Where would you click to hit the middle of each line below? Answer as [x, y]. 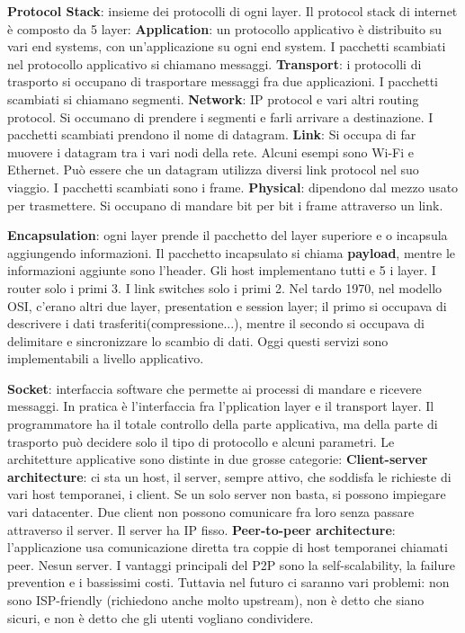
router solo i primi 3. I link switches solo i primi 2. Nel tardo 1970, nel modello [225, 287]
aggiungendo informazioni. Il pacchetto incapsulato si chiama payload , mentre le [232, 252]
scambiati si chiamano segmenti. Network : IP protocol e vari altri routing [213, 98]
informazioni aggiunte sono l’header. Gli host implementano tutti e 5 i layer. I [222, 270]
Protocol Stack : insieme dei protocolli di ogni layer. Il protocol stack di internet [232, 11]
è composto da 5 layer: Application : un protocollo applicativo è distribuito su [225, 28]
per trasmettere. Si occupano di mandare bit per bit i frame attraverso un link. [225, 205]
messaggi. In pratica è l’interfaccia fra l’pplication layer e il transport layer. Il [221, 406]
